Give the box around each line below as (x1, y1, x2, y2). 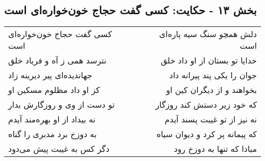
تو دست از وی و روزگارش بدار (8, 99, 115, 111)
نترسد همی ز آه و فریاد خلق (8, 54, 107, 67)
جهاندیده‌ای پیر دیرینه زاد (8, 69, 92, 81)
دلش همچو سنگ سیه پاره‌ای (159, 28, 257, 40)
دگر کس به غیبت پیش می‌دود (8, 143, 110, 155)
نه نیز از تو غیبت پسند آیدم (165, 113, 257, 125)
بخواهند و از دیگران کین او (166, 84, 257, 96)
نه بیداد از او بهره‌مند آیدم (8, 113, 96, 125)
